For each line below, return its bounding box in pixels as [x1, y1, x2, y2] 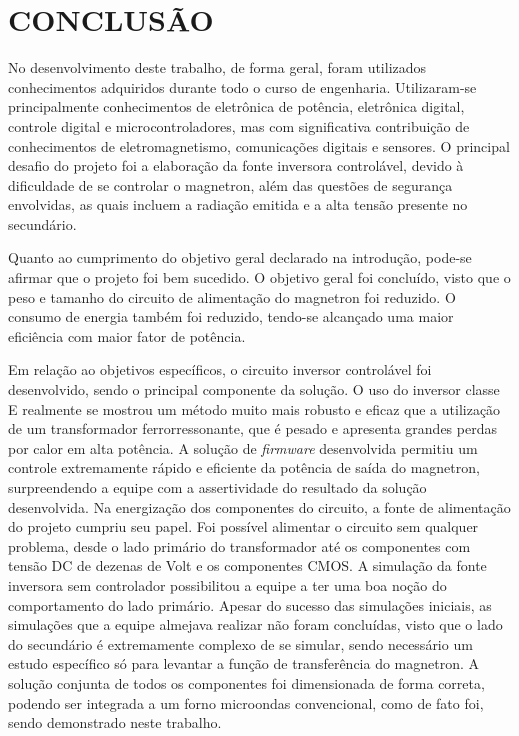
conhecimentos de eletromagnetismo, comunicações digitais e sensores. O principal [8, 135, 510, 156]
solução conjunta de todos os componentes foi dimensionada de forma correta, [8, 672, 485, 693]
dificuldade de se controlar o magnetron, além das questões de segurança [8, 174, 453, 195]
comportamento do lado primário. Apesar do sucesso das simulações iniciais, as [8, 594, 492, 615]
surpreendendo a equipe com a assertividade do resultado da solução [8, 477, 427, 497]
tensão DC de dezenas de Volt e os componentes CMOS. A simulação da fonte [8, 555, 487, 576]
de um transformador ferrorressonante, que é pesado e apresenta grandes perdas [8, 418, 497, 439]
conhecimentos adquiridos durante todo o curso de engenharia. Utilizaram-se [8, 76, 477, 97]
